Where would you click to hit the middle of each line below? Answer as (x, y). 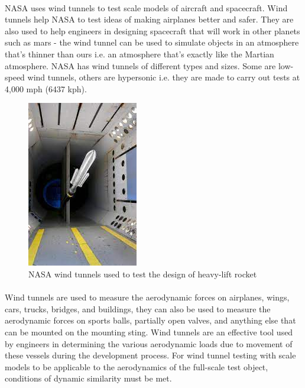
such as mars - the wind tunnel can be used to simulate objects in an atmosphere (152, 42)
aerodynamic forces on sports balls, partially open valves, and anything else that (150, 320)
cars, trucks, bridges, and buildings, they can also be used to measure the (138, 308)
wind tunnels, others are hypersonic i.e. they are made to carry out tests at (164, 77)
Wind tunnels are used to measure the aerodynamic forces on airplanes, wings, (147, 297)
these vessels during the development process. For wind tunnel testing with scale (150, 355)
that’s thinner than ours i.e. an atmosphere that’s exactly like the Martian (139, 54)
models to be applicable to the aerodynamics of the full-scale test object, (137, 366)
